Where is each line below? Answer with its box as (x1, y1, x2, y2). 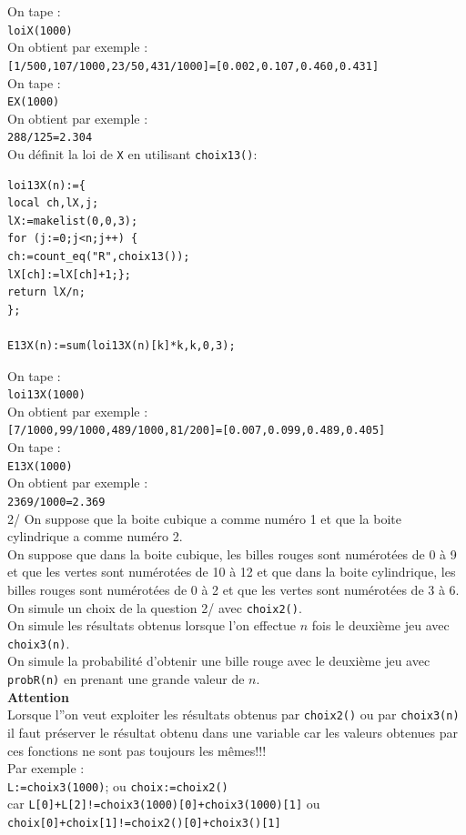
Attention (7, 687, 69, 706)
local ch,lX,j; (7, 196, 99, 210)
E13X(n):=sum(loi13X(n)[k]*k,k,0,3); (7, 339, 236, 352)
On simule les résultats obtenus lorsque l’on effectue (7, 616, 297, 635)
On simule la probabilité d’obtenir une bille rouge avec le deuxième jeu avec (7, 651, 431, 670)
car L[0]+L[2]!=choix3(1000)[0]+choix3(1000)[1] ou (7, 794, 320, 813)
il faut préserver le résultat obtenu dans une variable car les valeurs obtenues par (7, 722, 459, 741)
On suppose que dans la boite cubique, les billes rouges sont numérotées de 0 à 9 (7, 544, 457, 563)
